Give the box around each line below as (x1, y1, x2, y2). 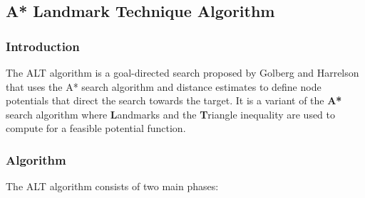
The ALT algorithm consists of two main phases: (6, 179, 219, 194)
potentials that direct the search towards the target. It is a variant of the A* (6, 93, 342, 108)
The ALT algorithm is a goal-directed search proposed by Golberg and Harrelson (6, 65, 359, 79)
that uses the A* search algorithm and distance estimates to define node (6, 79, 322, 94)
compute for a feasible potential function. (6, 121, 186, 136)
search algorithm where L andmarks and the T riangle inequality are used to (6, 106, 336, 121)
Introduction (6, 37, 80, 55)
